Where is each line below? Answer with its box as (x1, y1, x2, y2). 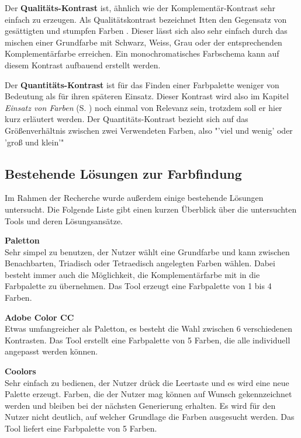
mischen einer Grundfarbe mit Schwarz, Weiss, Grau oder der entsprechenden (5, 36, 282, 48)
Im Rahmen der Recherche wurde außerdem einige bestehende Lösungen (5, 192, 264, 204)
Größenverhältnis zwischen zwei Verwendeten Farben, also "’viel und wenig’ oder (5, 124, 293, 136)
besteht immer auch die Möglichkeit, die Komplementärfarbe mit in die (5, 268, 260, 280)
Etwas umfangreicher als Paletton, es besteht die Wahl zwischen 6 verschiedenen (5, 322, 293, 335)
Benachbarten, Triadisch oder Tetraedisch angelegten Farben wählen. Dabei (5, 257, 275, 269)
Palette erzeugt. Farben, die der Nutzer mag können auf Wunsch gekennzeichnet (5, 388, 292, 400)
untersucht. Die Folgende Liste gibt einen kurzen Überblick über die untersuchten (5, 203, 297, 215)
